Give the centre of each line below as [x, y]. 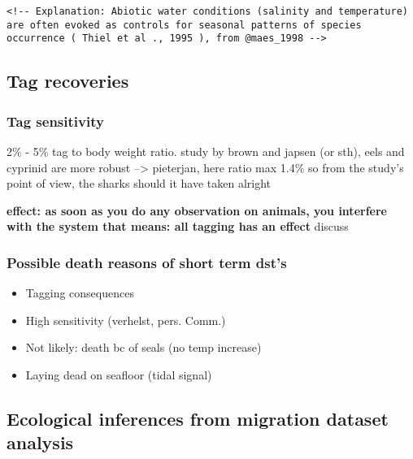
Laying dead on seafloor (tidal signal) [119, 374]
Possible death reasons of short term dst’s [147, 262]
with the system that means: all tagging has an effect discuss [178, 226]
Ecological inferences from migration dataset [198, 418]
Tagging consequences [80, 293]
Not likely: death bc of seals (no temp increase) [143, 347]
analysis [40, 442]
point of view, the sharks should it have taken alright [139, 183]
